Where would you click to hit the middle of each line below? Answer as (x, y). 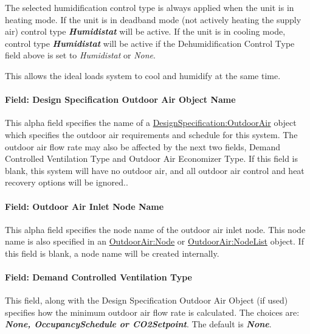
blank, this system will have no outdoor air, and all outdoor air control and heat (155, 170)
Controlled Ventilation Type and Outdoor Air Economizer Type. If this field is (151, 158)
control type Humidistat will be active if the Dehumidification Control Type (150, 43)
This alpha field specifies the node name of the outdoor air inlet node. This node (155, 229)
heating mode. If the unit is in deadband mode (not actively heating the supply (153, 19)
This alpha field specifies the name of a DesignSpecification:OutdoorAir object (151, 123)
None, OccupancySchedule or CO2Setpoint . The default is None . (138, 324)
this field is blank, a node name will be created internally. (112, 253)
